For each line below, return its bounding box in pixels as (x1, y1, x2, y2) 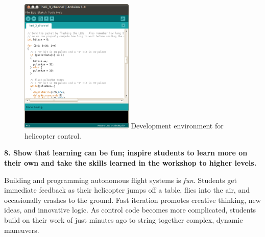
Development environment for (131, 120, 224, 131)
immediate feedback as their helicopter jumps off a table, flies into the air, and (4, 185, 250, 195)
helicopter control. (25, 130, 81, 141)
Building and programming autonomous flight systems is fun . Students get (4, 174, 237, 185)
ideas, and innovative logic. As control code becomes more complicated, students (4, 204, 256, 215)
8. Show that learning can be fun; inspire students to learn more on (4, 147, 248, 158)
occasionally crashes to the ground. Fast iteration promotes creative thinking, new (4, 194, 261, 205)
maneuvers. (4, 224, 39, 235)
